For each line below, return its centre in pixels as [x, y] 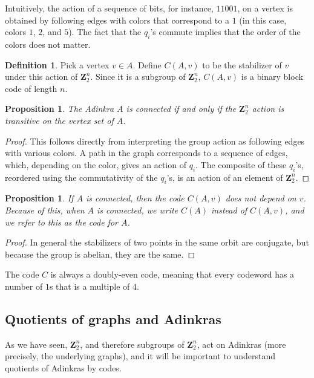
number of [24, 286]
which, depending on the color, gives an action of [96, 164]
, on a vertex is [265, 8]
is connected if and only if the [181, 109]
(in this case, [263, 20]
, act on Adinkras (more [241, 344]
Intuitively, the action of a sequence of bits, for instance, [109, 8]
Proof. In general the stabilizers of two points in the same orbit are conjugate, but [157, 242]
